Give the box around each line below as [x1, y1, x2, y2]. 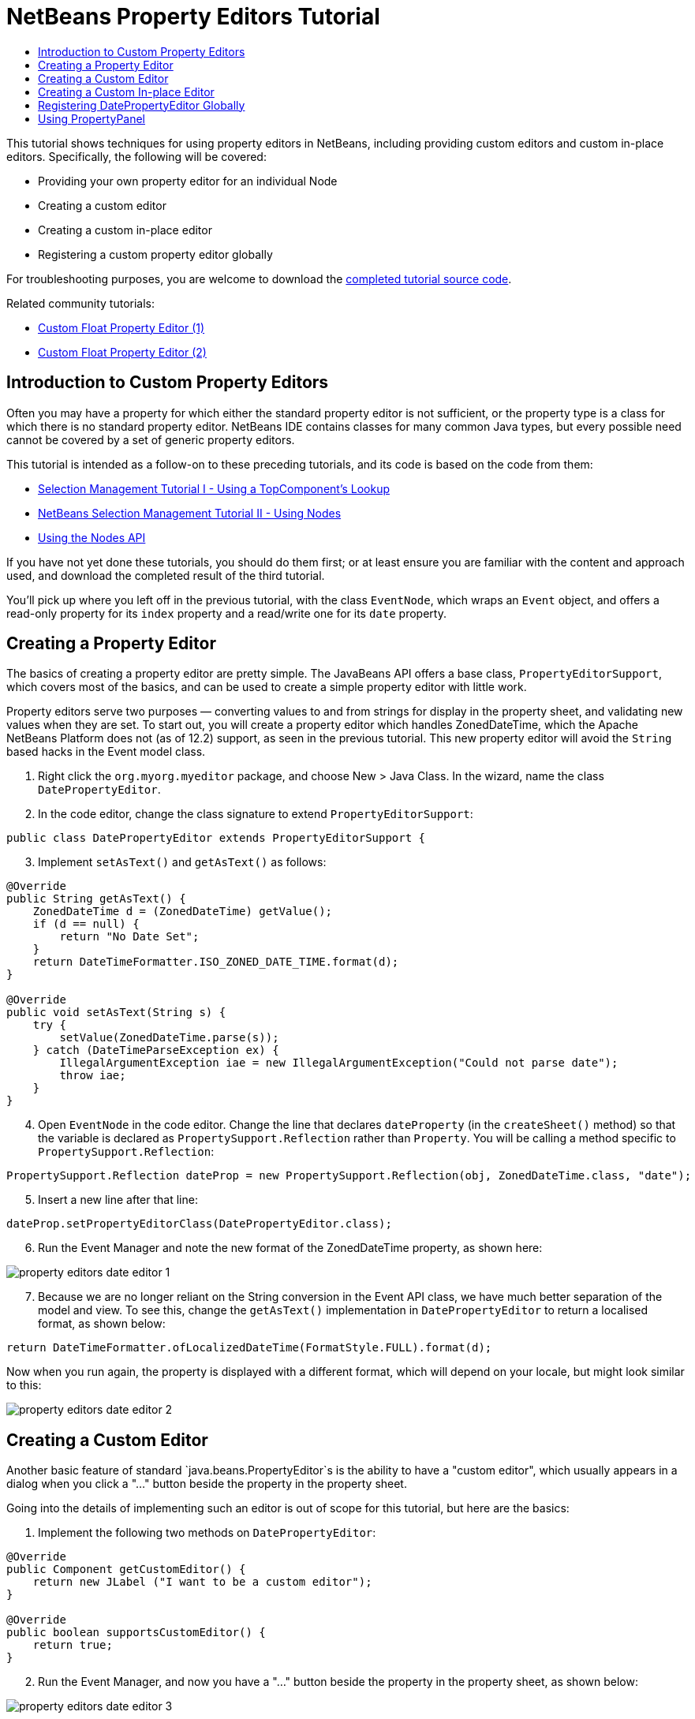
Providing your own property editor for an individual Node [38, 174, 338, 188]
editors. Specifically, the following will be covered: [6, 149, 267, 163]
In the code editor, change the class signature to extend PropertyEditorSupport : [38, 807, 473, 821]
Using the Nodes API [38, 530, 146, 544]
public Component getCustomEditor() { [6, 1563, 246, 1576]
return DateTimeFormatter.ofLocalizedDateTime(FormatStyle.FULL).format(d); [6, 1341, 492, 1355]
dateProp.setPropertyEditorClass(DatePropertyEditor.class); [6, 1217, 392, 1231]
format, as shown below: [38, 1317, 166, 1331]
